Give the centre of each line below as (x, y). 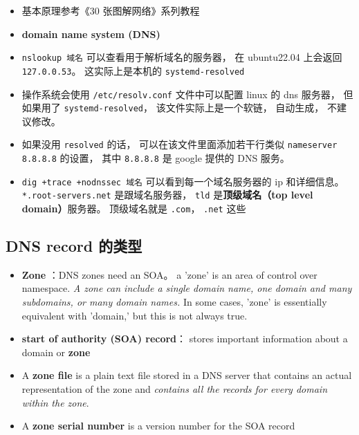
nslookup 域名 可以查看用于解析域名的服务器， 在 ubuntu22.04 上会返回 (182, 57)
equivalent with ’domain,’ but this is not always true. (135, 315)
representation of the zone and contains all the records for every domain (175, 389)
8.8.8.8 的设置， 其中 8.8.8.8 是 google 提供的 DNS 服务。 (156, 158)
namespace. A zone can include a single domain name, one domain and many (187, 288)
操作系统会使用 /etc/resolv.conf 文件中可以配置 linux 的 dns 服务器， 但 (187, 94)
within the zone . (55, 402)
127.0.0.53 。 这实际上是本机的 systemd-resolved (133, 70)
